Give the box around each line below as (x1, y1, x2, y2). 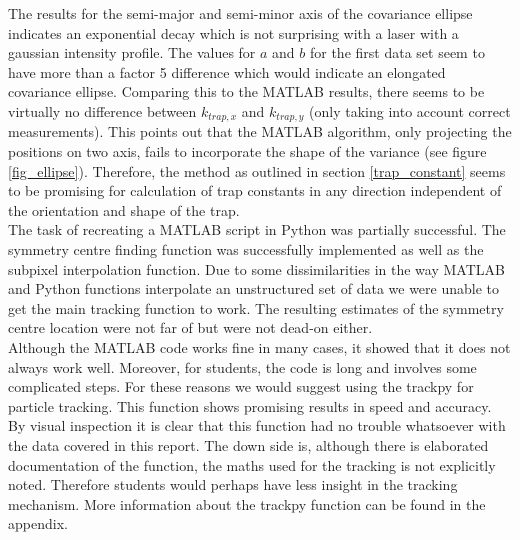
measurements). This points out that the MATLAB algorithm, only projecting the (8, 121, 512, 142)
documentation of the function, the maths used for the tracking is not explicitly (8, 454, 496, 475)
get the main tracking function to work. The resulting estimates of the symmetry (8, 297, 504, 318)
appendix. (8, 513, 68, 534)
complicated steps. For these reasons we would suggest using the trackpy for (8, 376, 474, 397)
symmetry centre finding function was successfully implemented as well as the (8, 238, 484, 259)
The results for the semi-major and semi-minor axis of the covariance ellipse (8, 3, 473, 23)
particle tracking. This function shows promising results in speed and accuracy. (8, 395, 492, 416)
